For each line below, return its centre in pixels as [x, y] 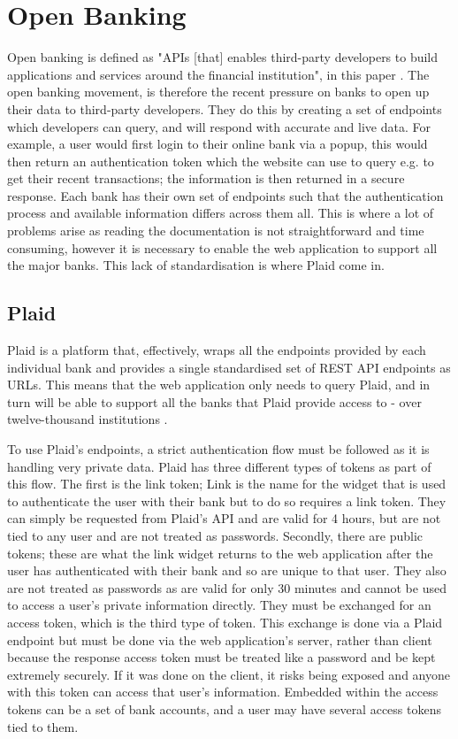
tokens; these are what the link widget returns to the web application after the [220, 553]
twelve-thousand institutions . [88, 419]
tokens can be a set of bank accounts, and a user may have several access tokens [224, 708]
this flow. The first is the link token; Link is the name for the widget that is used [227, 484]
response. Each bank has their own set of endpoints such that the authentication [225, 195]
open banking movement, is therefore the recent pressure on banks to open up [218, 92]
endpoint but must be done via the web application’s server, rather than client [220, 639]
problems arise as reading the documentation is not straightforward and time [216, 231]
